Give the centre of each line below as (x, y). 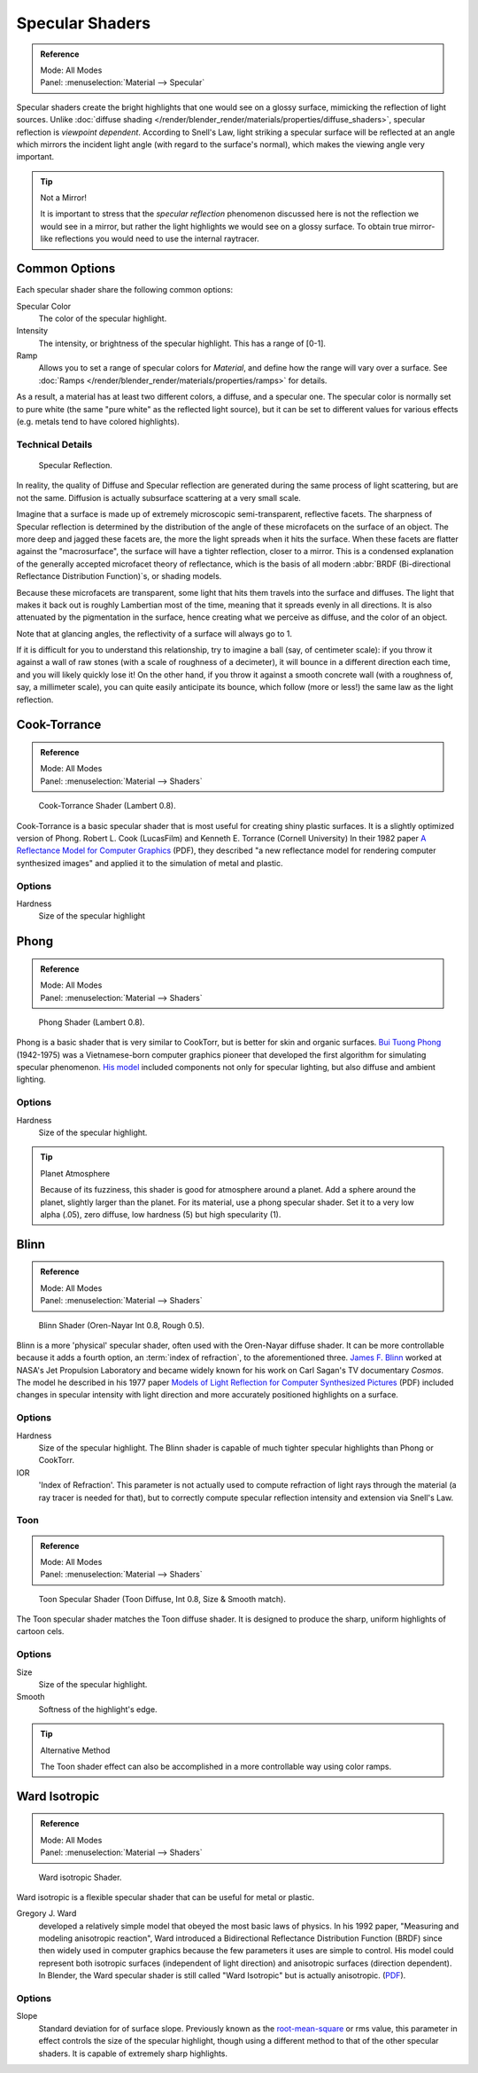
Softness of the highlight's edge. (98, 1709)
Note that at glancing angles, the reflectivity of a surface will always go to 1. (154, 633)
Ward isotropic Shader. (80, 1877)
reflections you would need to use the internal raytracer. (157, 239)
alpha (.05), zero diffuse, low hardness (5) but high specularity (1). (161, 1214)
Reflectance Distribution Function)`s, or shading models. (119, 576)
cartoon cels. (40, 1631)
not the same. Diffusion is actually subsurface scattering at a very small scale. (158, 497)
